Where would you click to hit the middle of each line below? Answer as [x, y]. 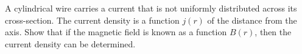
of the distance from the [252, 20]
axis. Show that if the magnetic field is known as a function [116, 32]
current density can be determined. [70, 43]
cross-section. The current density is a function [92, 20]
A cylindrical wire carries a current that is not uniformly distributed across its [151, 8]
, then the [273, 32]
